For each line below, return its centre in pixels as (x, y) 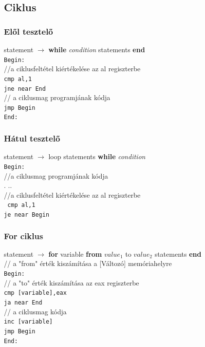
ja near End (23, 302)
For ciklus (24, 235)
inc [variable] (28, 322)
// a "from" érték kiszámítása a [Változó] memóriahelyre (88, 263)
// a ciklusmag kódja (35, 311)
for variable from (75, 254)
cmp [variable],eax (35, 293)
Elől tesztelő (28, 31)
